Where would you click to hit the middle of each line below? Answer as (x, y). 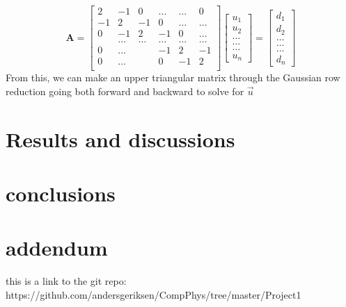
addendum (57, 248)
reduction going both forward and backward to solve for (125, 91)
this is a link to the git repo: (66, 281)
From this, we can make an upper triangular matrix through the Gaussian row (173, 77)
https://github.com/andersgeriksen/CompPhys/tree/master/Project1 (154, 294)
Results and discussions (120, 139)
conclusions (61, 193)
